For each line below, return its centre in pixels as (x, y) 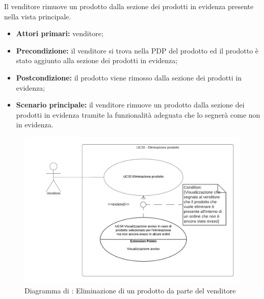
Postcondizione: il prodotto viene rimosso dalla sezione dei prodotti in (129, 77)
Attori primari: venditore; (60, 33)
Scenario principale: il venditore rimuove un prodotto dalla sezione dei (130, 105)
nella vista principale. (38, 16)
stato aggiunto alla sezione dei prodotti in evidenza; (97, 60)
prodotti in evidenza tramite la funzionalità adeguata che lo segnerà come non (138, 114)
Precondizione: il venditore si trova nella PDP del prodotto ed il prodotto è (137, 50)
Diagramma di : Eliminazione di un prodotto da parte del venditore (130, 290)
